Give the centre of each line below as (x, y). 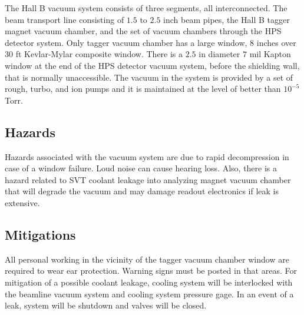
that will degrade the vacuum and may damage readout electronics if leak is (142, 191)
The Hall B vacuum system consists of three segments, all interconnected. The (146, 8)
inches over (276, 42)
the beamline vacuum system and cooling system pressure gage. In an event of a (149, 294)
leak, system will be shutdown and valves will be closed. (106, 305)
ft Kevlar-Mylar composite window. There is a (99, 54)
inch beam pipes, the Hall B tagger (227, 19)
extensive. (22, 202)
